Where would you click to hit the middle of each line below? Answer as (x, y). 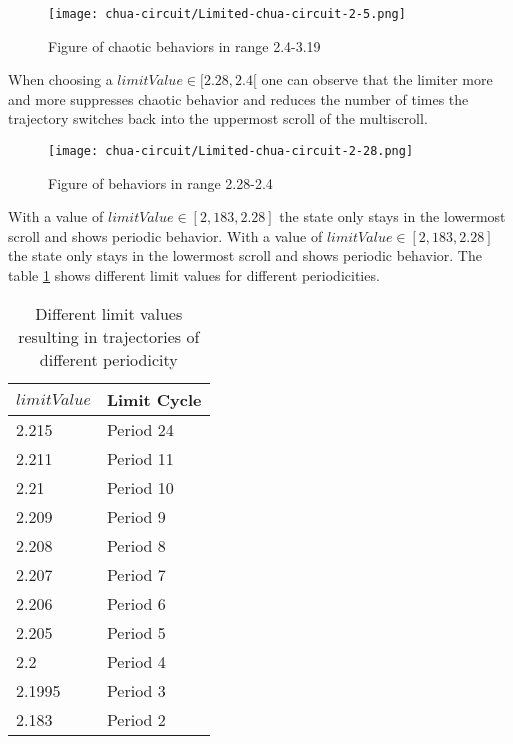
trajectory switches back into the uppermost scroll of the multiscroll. (218, 118)
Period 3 (136, 690)
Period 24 (140, 429)
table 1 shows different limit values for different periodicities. (194, 275)
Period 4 (136, 661)
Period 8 (136, 545)
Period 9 (136, 516)
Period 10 (140, 487)
